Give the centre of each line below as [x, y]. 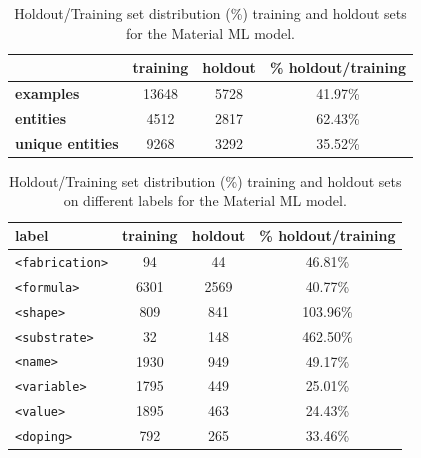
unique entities [67, 142]
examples [47, 93]
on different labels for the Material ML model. [205, 200]
